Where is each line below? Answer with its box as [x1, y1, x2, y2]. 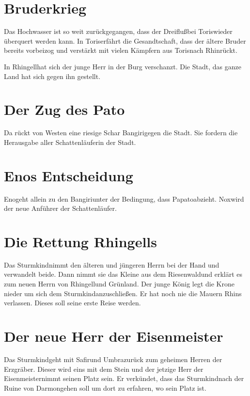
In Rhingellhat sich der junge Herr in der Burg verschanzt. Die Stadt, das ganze [4, 61, 241, 71]
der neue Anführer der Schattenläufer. [4, 203, 117, 213]
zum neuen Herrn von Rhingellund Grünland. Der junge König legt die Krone [4, 279, 234, 289]
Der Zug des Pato [4, 99, 125, 119]
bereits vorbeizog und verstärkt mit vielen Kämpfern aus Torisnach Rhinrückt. [4, 45, 237, 55]
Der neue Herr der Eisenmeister [4, 326, 223, 346]
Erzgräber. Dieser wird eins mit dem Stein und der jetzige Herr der [4, 364, 203, 374]
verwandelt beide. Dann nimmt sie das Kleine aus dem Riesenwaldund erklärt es [4, 269, 243, 279]
